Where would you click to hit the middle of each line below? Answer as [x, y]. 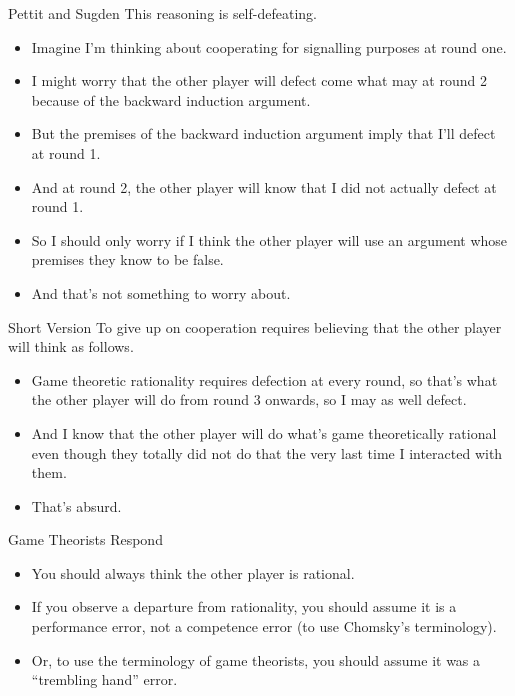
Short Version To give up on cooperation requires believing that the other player [255, 326]
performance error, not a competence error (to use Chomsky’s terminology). [264, 626]
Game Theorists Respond [85, 539]
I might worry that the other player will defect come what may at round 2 [259, 80]
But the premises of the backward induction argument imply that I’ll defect [263, 133]
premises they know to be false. [127, 259]
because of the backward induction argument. [171, 99]
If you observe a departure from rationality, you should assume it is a [244, 606]
